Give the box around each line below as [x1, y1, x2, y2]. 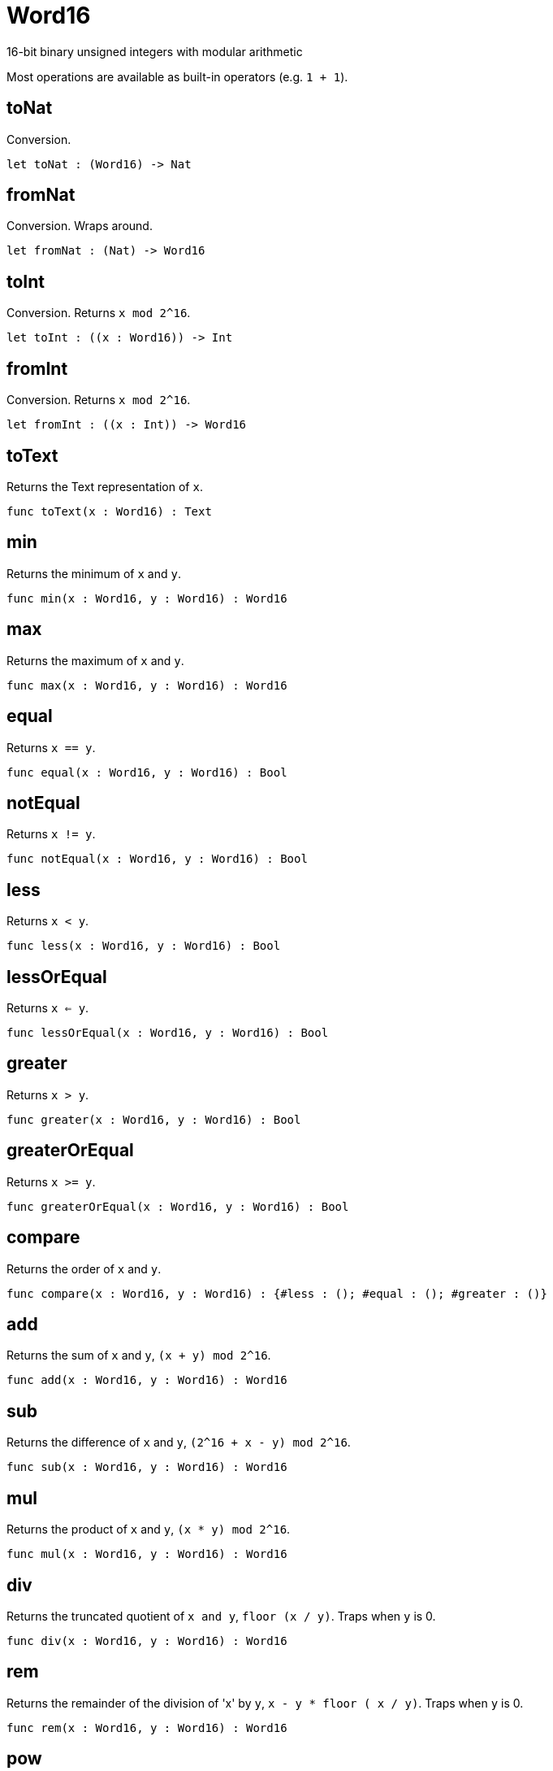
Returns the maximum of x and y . [6, 653, 184, 668]
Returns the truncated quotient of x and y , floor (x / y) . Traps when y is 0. [6, 1608, 436, 1623]
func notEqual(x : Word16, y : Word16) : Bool [6, 852, 308, 866]
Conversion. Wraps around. [6, 219, 153, 233]
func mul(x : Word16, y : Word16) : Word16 [6, 1547, 287, 1561]
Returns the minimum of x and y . [6, 566, 181, 581]
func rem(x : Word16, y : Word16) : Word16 [6, 1721, 287, 1734]
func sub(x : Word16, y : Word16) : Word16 [6, 1460, 287, 1474]
